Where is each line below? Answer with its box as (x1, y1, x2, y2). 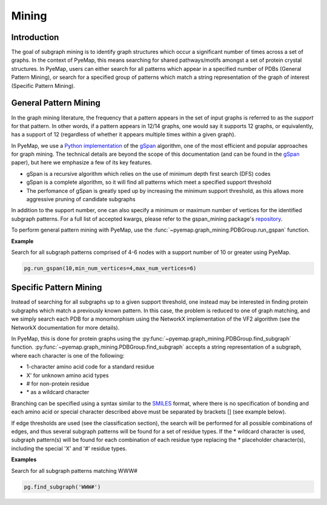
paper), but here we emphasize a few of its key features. (11, 159, 153, 166)
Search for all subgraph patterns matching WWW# (11, 467, 137, 474)
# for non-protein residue (26, 380, 90, 387)
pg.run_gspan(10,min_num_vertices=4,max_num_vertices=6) (24, 264, 197, 272)
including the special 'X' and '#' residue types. (11, 444, 127, 452)
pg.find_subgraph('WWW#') (24, 483, 101, 490)
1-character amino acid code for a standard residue (26, 363, 154, 370)
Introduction (11, 32, 59, 42)
